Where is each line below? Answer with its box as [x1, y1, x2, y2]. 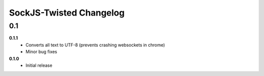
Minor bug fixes [25, 49, 57, 55]
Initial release [25, 62, 52, 68]
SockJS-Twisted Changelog [9, 7, 125, 18]
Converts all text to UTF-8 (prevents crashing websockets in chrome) [25, 42, 165, 48]
